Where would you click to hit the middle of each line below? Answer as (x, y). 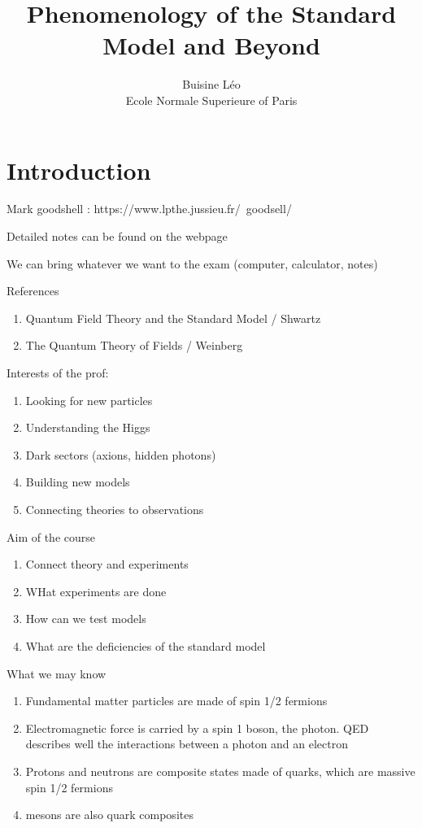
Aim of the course (51, 536)
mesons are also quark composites (109, 815)
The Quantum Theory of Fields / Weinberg (134, 345)
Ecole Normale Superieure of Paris (211, 100)
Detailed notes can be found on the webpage (117, 236)
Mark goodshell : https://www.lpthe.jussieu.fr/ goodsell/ (149, 209)
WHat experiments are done (96, 591)
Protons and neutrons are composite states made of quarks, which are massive (220, 771)
